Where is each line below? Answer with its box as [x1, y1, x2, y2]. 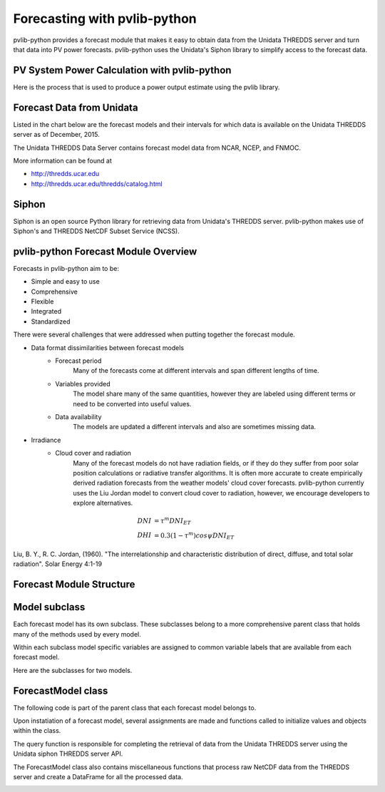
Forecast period [55, 356, 102, 365]
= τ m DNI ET [153, 515, 192, 527]
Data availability [55, 412, 102, 421]
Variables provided [55, 379, 111, 388]
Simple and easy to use [31, 277, 100, 286]
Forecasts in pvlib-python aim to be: [13, 264, 119, 272]
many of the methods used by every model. [13, 629, 142, 638]
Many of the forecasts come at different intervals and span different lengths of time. [73, 366, 320, 375]
